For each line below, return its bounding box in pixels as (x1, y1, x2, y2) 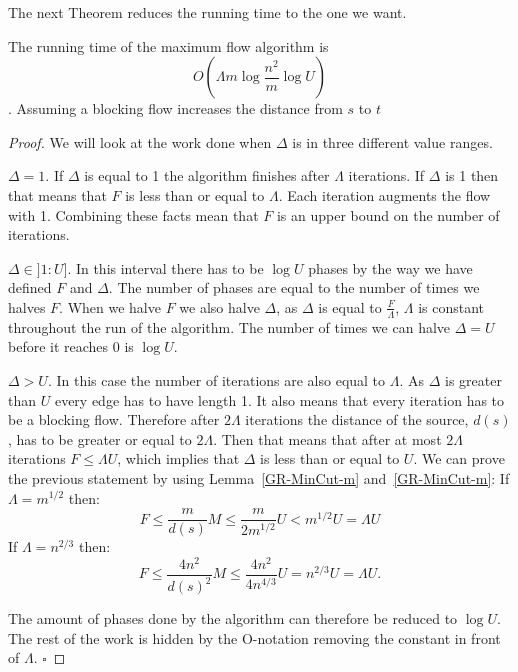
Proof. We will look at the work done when (8, 131, 272, 152)
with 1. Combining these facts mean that (8, 204, 259, 225)
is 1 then (445, 165, 499, 186)
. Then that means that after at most (213, 428, 442, 449)
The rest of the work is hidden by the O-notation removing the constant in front (8, 627, 501, 648)
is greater (445, 369, 502, 390)
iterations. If (348, 165, 425, 186)
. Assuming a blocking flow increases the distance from (8, 98, 343, 119)
